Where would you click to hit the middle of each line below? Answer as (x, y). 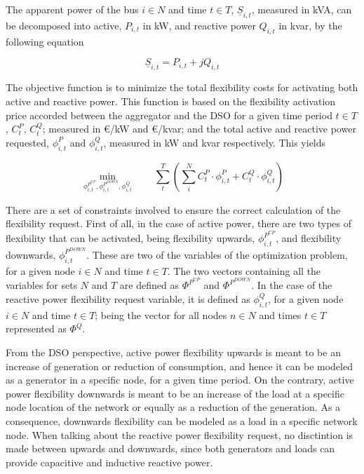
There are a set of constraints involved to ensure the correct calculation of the (173, 209)
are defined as (149, 285)
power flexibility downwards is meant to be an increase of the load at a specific (175, 393)
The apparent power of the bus (72, 9)
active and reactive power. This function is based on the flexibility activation (171, 101)
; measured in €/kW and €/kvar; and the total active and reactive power (199, 129)
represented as (36, 329)
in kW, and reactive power (199, 26)
